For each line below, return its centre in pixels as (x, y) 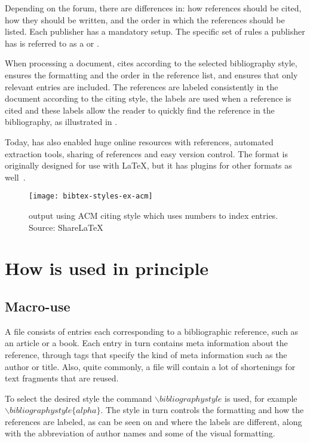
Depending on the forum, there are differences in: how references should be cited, (153, 8)
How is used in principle (107, 268)
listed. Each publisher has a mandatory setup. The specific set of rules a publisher (155, 31)
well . (15, 177)
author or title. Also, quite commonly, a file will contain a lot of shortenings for (150, 366)
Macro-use (38, 306)
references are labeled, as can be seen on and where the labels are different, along (154, 421)
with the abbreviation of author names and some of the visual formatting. (140, 433)
